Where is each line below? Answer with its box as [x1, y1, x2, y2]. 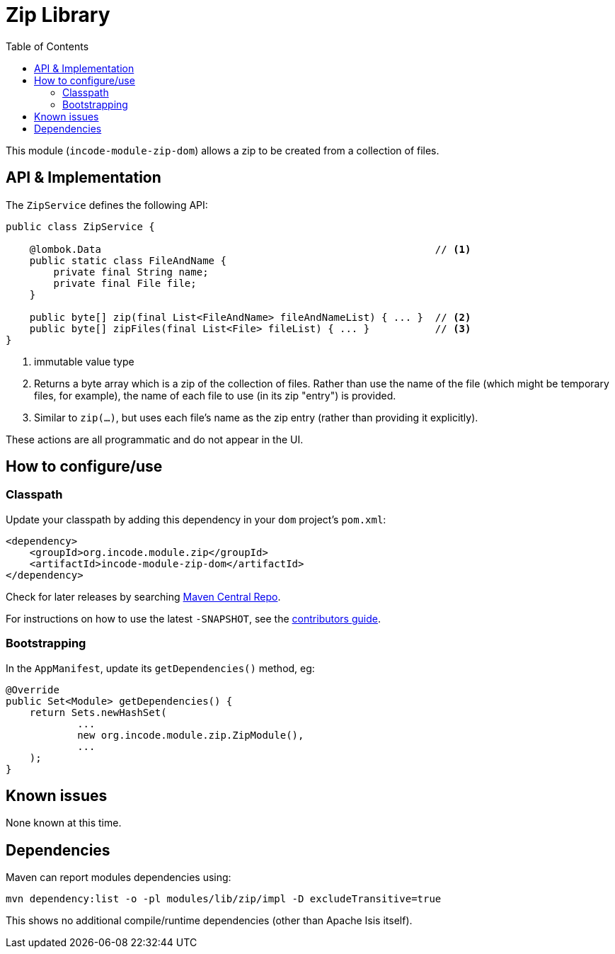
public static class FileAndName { [29, 254, 226, 266]
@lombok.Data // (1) [29, 243, 471, 255]
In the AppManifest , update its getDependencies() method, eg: [6, 661, 315, 674]
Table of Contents [6, 40, 89, 52]
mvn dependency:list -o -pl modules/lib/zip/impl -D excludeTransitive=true [6, 893, 442, 905]
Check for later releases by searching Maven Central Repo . [6, 590, 281, 603]
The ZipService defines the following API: [6, 198, 208, 211]
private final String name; [53, 266, 209, 278]
